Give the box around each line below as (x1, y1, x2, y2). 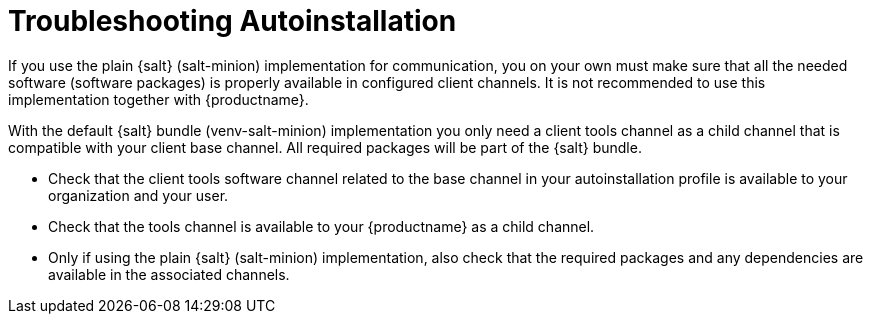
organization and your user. (48, 186, 229, 204)
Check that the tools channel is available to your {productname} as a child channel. (48, 217, 595, 235)
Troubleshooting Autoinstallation (8, 4, 457, 38)
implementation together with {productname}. (8, 90, 309, 108)
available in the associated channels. (48, 265, 290, 283)
